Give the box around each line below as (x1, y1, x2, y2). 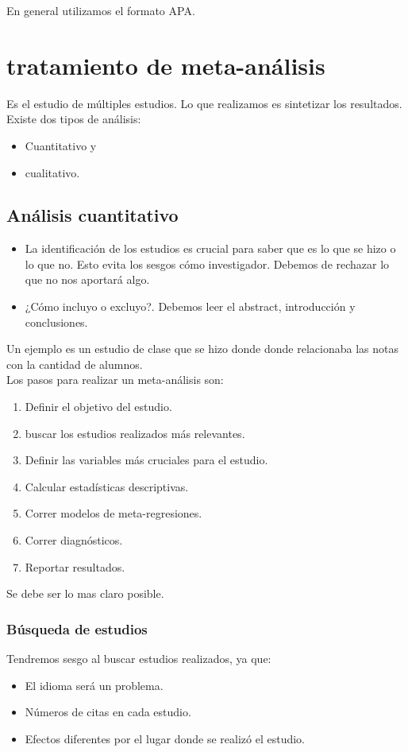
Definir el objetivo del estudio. (25, 398, 172, 415)
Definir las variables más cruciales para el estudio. (25, 452, 268, 468)
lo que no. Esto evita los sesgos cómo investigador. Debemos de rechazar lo (25, 255, 390, 272)
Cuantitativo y (25, 137, 97, 153)
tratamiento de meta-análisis (6, 48, 325, 81)
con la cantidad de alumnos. (6, 355, 143, 372)
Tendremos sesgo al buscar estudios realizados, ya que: (6, 650, 271, 667)
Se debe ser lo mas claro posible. (6, 585, 164, 602)
